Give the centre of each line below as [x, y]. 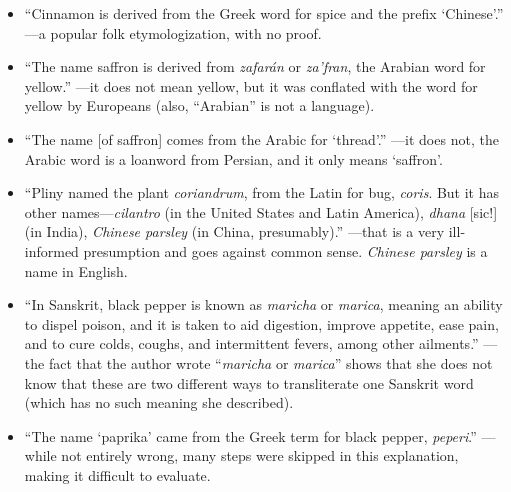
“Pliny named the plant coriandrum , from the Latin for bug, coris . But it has [262, 192]
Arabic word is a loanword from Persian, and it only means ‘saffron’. [233, 158]
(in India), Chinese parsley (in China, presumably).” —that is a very [234, 231]
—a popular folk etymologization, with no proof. [173, 32]
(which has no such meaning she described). [159, 402]
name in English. [76, 270]
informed [51, 250]
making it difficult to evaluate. [117, 474]
